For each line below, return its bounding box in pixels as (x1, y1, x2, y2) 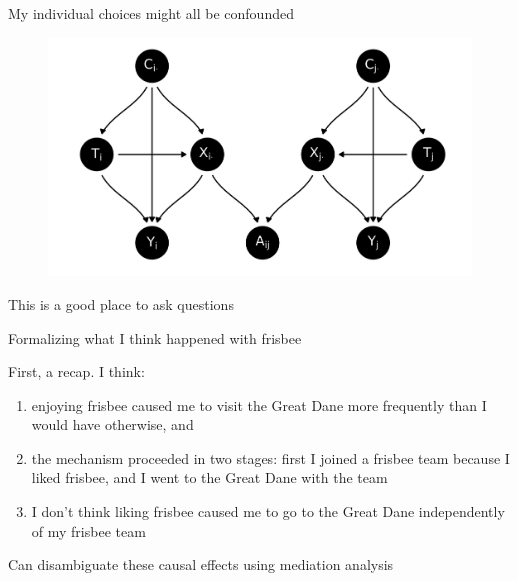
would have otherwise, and (31, 414, 194, 435)
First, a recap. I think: (8, 361, 145, 382)
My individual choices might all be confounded (8, 3, 294, 23)
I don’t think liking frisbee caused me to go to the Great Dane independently (31, 501, 505, 522)
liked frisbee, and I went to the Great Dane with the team (31, 467, 388, 488)
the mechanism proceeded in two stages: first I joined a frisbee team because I (31, 447, 510, 468)
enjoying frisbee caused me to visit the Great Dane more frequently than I (31, 394, 487, 415)
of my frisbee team (31, 520, 146, 541)
